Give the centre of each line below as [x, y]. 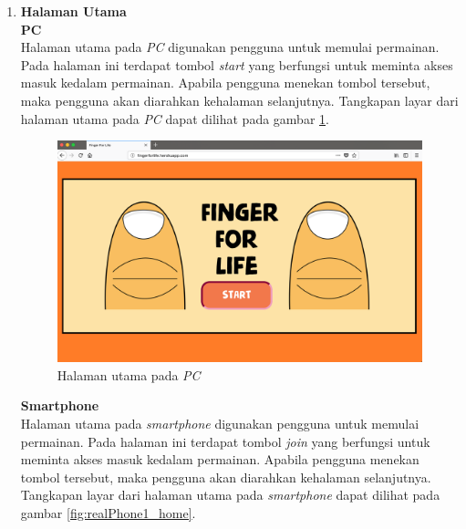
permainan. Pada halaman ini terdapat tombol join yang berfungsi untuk [225, 441]
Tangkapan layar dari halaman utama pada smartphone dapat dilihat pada [230, 495]
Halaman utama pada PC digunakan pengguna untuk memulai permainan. [230, 47]
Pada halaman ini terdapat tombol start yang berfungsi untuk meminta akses [237, 64]
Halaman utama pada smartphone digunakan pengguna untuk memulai [220, 424]
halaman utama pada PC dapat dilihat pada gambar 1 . [175, 118]
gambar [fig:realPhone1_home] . [108, 512]
